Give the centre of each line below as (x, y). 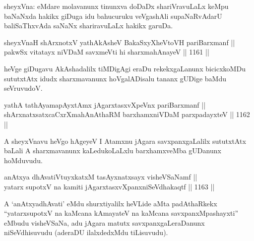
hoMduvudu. (23, 160)
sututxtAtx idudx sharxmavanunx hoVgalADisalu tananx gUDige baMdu (115, 78)
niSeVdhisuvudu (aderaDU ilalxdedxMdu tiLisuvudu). (86, 232)
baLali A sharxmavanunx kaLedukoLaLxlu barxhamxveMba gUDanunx (113, 151)
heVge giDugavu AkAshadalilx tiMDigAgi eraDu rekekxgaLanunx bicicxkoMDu (125, 68)
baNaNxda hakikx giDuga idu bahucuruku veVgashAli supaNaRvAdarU (113, 16)
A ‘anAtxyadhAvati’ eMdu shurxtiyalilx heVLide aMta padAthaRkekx (111, 203)
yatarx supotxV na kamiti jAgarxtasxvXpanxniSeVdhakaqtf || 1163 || (109, 186)
